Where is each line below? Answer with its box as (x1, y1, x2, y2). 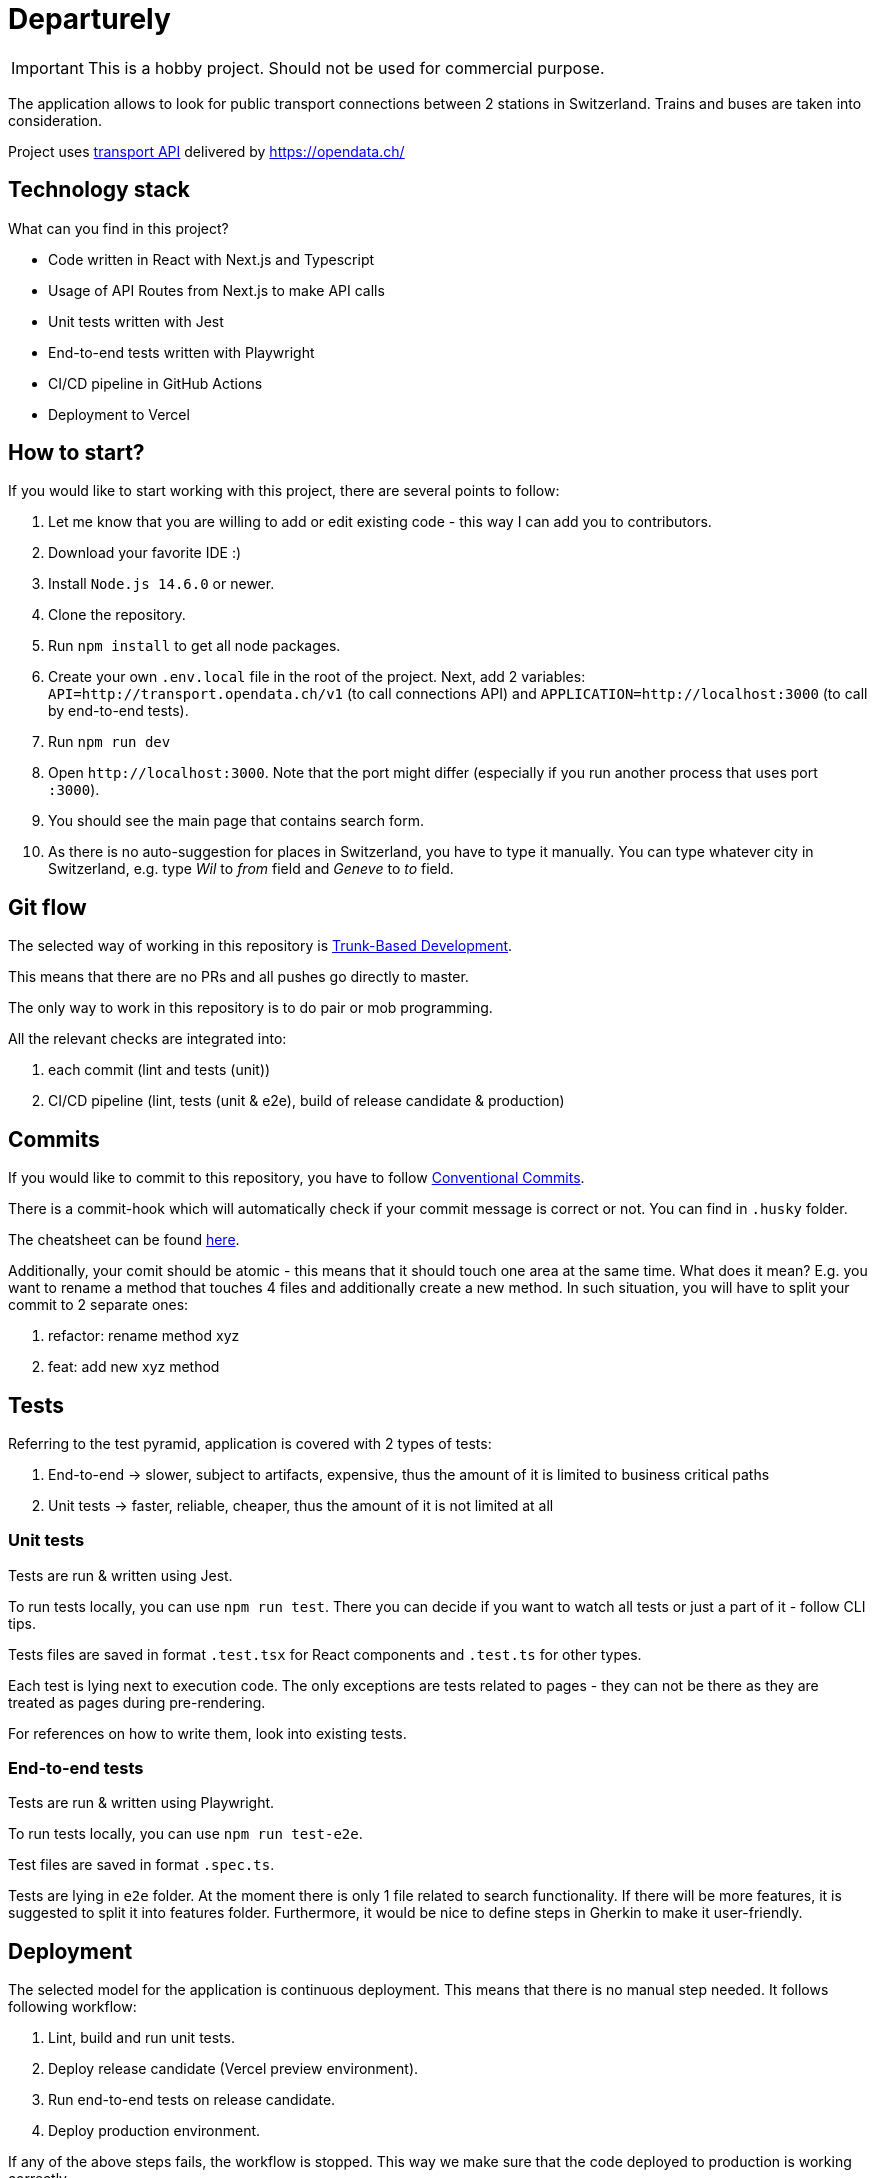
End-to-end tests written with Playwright (48, 343, 315, 361)
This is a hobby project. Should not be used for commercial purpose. (87, 57, 605, 78)
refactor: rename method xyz (48, 1327, 240, 1345)
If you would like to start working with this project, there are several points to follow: (8, 482, 560, 500)
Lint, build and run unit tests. (48, 2029, 235, 2047)
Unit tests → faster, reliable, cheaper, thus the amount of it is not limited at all (48, 1496, 554, 1514)
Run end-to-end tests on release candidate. (48, 2091, 336, 2109)
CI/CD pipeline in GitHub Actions (48, 374, 263, 392)
